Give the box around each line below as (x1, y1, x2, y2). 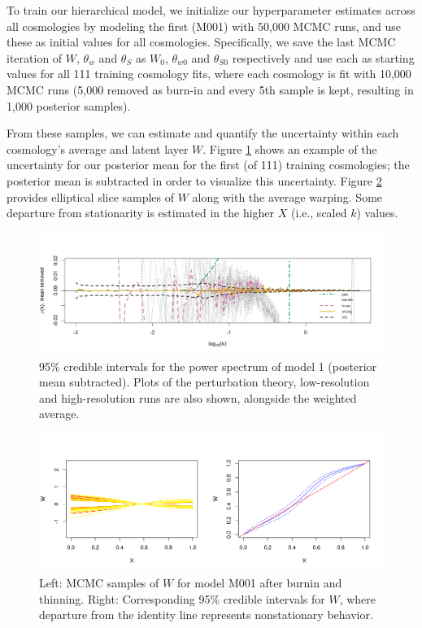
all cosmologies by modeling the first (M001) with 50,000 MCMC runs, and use (7, 17, 402, 34)
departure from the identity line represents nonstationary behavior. (39, 606, 373, 623)
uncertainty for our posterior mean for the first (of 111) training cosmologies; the (7, 156, 410, 173)
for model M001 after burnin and (176, 573, 342, 591)
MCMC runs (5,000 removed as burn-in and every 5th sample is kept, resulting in (7, 81, 414, 98)
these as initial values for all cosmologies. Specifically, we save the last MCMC (7, 33, 396, 50)
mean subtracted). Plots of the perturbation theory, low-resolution (39, 373, 370, 390)
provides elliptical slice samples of (7, 188, 175, 205)
